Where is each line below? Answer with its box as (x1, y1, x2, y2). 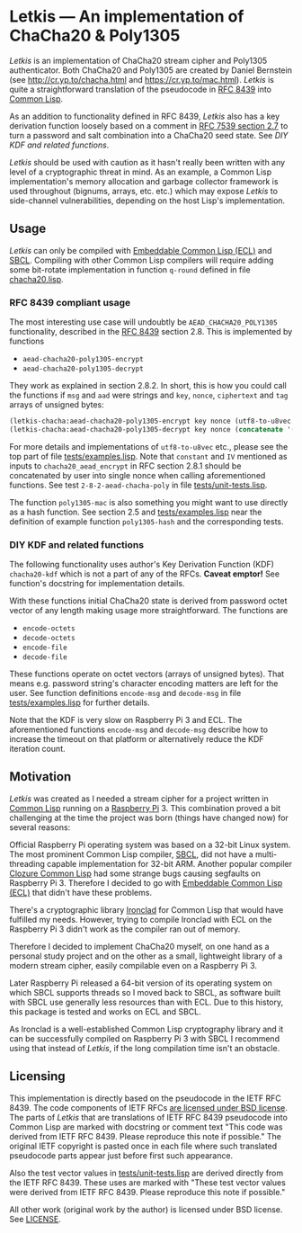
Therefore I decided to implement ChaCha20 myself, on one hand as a (9, 941, 270, 952)
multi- (254, 848, 278, 860)
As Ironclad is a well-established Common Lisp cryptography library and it (9, 1023, 284, 1034)
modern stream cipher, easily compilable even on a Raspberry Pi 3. (9, 960, 258, 970)
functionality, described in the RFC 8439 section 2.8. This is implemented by (9, 326, 293, 337)
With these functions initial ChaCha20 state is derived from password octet (9, 595, 288, 606)
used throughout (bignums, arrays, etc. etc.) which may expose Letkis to (9, 185, 279, 196)
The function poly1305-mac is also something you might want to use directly (9, 496, 289, 507)
